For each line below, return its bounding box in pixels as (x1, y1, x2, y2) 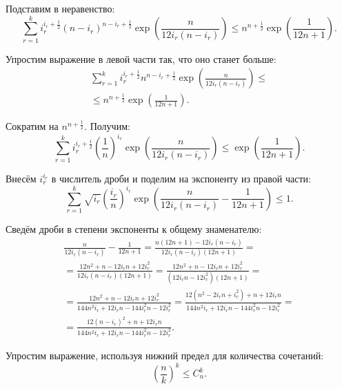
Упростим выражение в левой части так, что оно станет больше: (6, 51, 276, 66)
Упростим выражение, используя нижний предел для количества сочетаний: (6, 348, 324, 362)
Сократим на (6, 119, 59, 133)
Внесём (6, 171, 37, 185)
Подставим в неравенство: (6, 1, 115, 15)
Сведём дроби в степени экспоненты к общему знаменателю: (6, 222, 262, 236)
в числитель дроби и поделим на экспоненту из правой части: (51, 171, 311, 185)
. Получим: (84, 119, 130, 133)
